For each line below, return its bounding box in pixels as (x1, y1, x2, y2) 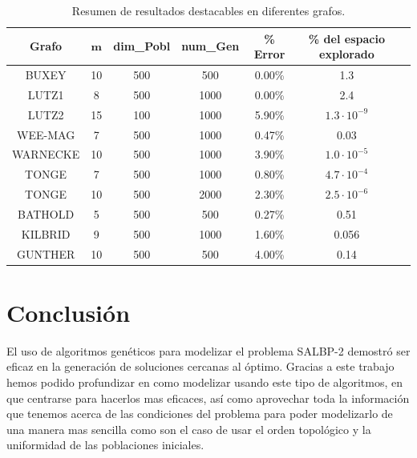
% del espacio (308, 30, 385, 46)
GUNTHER (16, 245, 75, 262)
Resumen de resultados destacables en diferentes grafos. (71, 2, 346, 18)
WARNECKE (12, 146, 80, 163)
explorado (319, 46, 374, 62)
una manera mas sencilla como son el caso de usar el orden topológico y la (6, 420, 371, 437)
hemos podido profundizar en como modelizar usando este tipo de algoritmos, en (6, 374, 403, 391)
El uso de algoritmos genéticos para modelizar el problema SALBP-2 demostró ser (6, 342, 411, 359)
